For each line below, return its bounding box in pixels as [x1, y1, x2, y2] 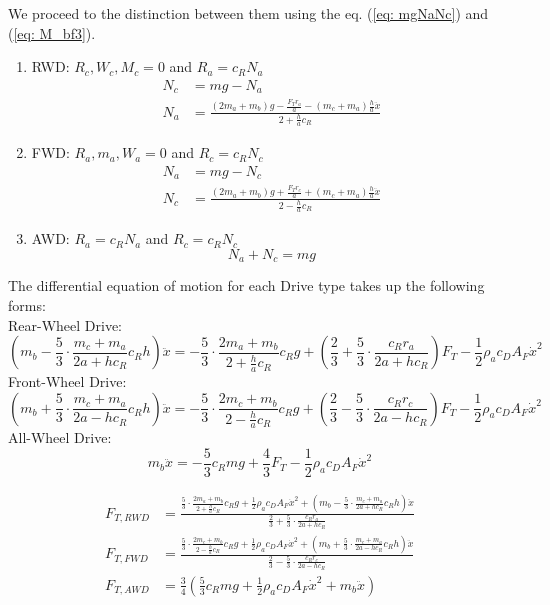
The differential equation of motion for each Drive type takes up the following [8, 275, 485, 296]
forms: [8, 294, 46, 315]
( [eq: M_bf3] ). [8, 22, 96, 43]
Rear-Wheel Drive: [8, 314, 123, 335]
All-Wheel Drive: [8, 427, 112, 448]
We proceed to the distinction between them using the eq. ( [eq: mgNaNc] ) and [8, 3, 489, 23]
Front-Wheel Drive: [8, 370, 127, 391]
